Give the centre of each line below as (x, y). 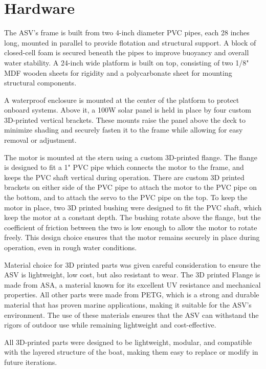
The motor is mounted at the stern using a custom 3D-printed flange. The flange (131, 157)
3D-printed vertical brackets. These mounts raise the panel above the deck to (125, 120)
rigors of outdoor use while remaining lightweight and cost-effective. (110, 325)
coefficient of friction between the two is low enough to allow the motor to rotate (131, 227)
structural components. (40, 83)
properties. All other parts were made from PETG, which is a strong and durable (132, 295)
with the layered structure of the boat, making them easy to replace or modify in (131, 352)
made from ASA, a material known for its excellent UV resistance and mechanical (132, 284)
